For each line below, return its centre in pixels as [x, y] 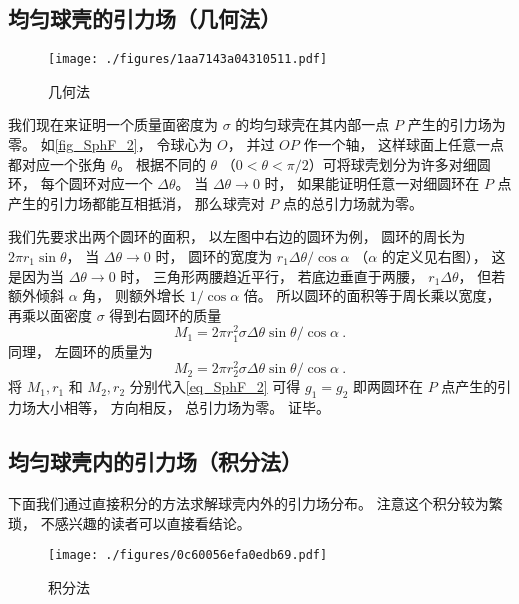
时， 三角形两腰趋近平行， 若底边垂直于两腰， [272, 275]
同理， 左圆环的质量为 [80, 350]
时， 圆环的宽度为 [214, 256]
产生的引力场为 [456, 124]
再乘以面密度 [50, 314]
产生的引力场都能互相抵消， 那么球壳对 [136, 202]
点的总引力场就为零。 [352, 202]
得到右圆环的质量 [165, 314]
